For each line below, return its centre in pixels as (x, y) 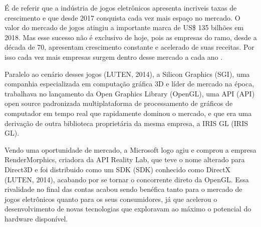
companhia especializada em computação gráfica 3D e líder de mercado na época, (129, 84)
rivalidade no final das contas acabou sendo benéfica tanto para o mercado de (123, 189)
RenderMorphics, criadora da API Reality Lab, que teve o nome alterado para (125, 159)
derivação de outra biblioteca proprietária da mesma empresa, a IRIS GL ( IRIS (126, 123)
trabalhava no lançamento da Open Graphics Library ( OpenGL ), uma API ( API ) (130, 93)
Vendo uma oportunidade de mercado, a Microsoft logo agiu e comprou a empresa (130, 149)
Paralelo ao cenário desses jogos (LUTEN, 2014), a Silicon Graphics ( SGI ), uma (127, 74)
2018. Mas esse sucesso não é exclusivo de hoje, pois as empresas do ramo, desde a (131, 37)
